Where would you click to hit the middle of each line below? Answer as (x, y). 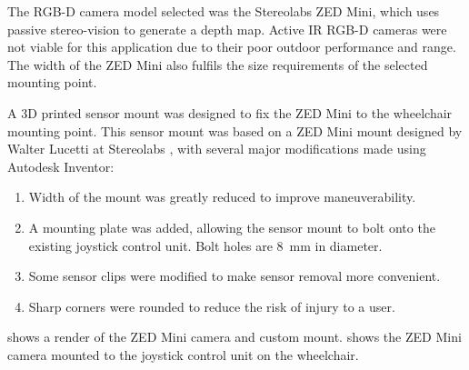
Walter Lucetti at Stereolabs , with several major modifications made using (217, 149)
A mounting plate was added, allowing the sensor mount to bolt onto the (232, 227)
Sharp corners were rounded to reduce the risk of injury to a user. (212, 306)
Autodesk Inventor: (61, 166)
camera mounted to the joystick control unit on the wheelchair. (183, 354)
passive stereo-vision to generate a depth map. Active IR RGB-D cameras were (227, 29)
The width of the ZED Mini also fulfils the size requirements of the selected (218, 64)
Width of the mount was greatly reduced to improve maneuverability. (222, 197)
